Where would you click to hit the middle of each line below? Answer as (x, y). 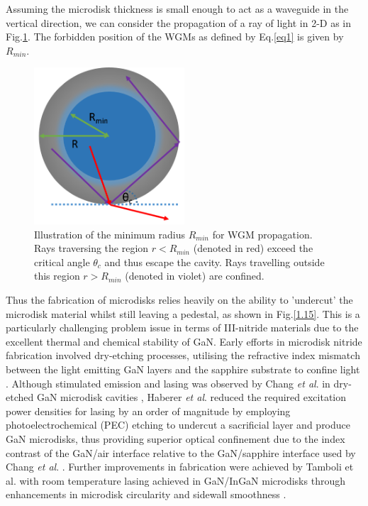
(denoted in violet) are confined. (195, 276)
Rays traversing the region (91, 248)
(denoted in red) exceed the (253, 248)
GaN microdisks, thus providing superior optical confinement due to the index (175, 438)
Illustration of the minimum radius (110, 234)
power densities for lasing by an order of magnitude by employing (148, 411)
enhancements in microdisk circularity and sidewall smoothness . (146, 494)
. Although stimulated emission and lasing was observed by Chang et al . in (168, 383)
